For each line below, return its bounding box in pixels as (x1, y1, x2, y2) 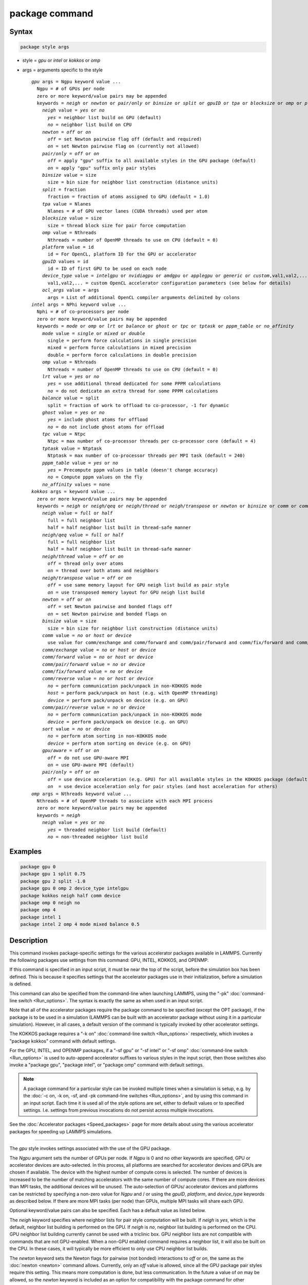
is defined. (9, 981, 32, 987)
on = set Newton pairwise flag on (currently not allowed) (47, 143, 200, 149)
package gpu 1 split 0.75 (20, 871, 86, 877)
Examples (9, 847, 42, 856)
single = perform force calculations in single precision (47, 337, 197, 343)
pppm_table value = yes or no (42, 460, 118, 466)
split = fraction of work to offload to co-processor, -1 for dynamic (47, 402, 229, 408)
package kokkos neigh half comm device (20, 892, 121, 898)
